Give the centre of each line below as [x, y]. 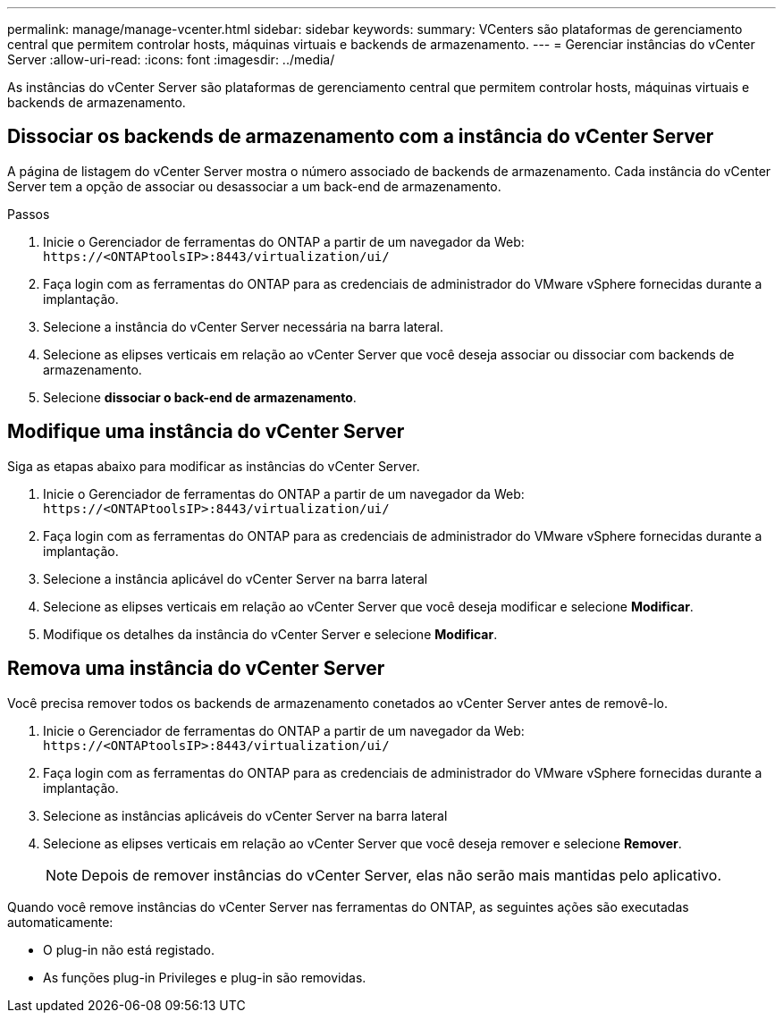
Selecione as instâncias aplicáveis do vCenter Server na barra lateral [245, 815]
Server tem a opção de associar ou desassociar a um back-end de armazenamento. [254, 186]
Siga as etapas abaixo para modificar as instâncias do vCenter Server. [214, 466]
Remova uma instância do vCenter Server [196, 669]
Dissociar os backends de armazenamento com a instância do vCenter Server [361, 137]
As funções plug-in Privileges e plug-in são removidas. [205, 977]
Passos [29, 214]
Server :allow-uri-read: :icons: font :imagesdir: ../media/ [171, 59]
